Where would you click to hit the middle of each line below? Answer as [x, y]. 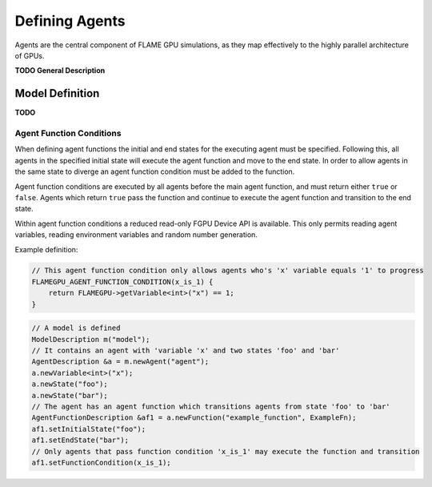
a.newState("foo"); [70, 384]
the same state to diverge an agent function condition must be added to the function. [155, 171]
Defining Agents [70, 21]
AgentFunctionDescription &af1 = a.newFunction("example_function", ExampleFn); [194, 418]
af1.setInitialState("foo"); [89, 429]
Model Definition [57, 93]
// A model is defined [76, 328]
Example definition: [46, 249]
